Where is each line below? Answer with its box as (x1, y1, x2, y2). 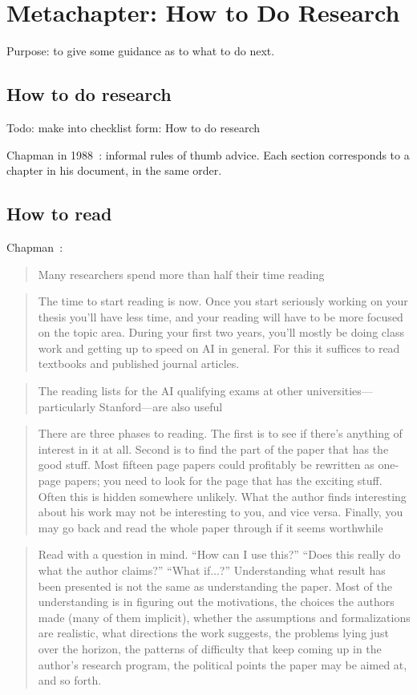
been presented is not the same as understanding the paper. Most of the (38, 577, 392, 594)
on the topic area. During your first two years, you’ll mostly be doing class (38, 324, 404, 341)
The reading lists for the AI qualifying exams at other (38, 382, 303, 399)
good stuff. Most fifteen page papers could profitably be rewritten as (38, 456, 374, 473)
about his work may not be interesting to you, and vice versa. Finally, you (38, 503, 403, 520)
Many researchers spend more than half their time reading (38, 265, 325, 282)
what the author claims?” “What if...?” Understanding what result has (38, 562, 386, 578)
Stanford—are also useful (99, 398, 223, 414)
